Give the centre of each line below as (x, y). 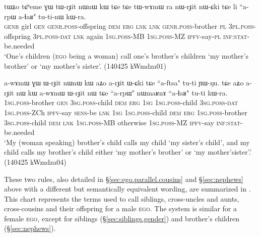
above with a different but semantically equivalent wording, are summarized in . (127, 189)
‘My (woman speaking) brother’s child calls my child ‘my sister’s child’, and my (127, 142)
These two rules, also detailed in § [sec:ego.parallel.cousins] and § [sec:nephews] (124, 179)
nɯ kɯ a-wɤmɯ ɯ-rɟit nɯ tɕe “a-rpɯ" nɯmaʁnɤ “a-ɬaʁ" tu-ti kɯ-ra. (122, 92)
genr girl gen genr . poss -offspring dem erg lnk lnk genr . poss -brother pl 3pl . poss (129, 26)
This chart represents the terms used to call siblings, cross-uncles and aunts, (122, 198)
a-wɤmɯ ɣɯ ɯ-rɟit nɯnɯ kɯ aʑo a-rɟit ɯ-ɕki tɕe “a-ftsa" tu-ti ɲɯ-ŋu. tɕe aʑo (124, 83)
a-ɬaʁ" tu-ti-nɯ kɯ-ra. (52, 16)
